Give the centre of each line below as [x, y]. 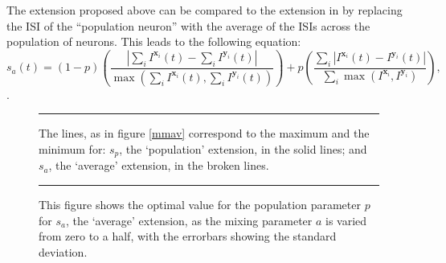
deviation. [63, 251]
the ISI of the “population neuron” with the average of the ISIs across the [188, 25]
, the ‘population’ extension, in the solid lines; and [243, 148]
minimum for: [72, 148]
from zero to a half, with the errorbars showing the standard [188, 236]
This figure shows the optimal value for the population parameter [200, 204]
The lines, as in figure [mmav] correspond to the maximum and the [204, 133]
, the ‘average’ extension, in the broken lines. [159, 165]
